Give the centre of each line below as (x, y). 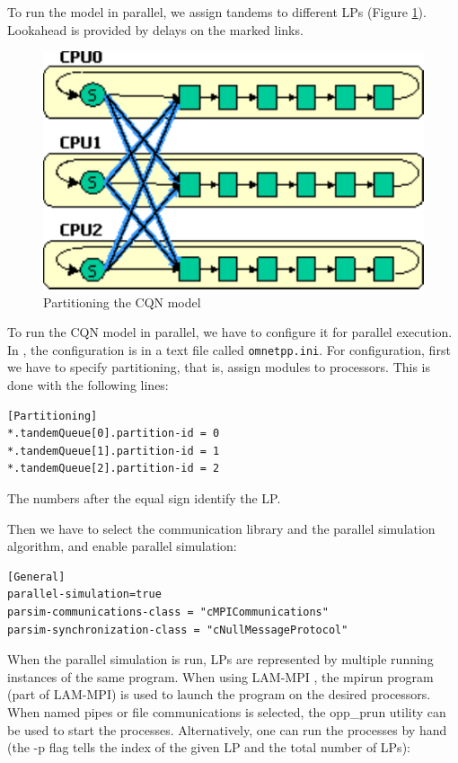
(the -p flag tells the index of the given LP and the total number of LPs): (209, 747)
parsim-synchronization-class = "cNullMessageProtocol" (178, 630)
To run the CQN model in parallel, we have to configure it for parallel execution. (230, 332)
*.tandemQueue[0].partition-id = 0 (114, 434)
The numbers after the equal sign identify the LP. (144, 497)
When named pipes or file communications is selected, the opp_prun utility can (227, 711)
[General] (36, 577)
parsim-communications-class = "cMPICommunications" (168, 612)
